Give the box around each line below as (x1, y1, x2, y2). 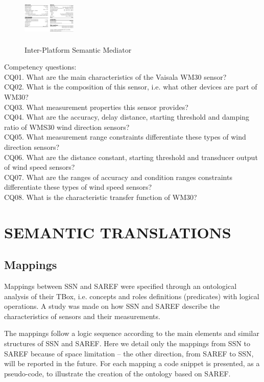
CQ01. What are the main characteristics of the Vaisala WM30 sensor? (4, 71, 227, 82)
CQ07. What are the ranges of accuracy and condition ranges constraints (4, 171, 232, 182)
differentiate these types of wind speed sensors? (4, 182, 152, 192)
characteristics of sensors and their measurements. (4, 310, 160, 321)
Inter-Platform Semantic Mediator (25, 44, 132, 55)
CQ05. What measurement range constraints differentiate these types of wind (4, 131, 246, 142)
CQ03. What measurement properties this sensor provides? (4, 101, 188, 112)
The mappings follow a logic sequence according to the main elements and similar (4, 328, 259, 339)
